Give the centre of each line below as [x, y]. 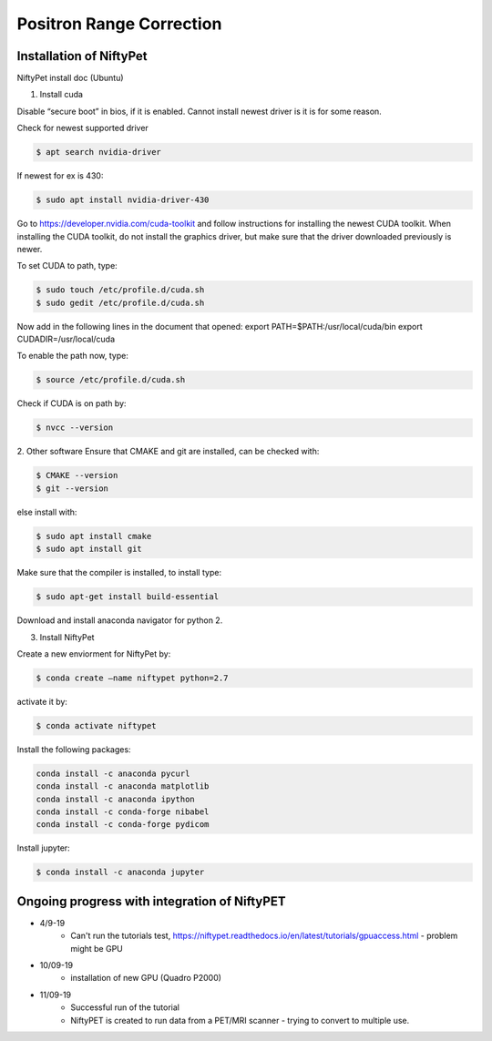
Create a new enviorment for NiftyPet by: [94, 653]
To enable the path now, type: [73, 356]
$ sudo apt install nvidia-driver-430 [123, 200]
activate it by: [42, 701]
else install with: [47, 512]
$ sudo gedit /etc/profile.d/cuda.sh [120, 302]
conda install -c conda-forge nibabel [123, 811]
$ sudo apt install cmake [94, 536]
